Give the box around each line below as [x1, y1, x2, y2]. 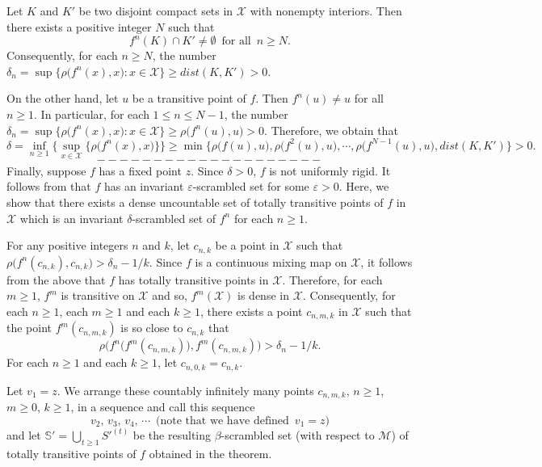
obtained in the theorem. [149, 445, 272, 462]
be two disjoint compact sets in [78, 2, 233, 19]
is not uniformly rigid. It [269, 162, 391, 179]
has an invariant [103, 178, 184, 195]
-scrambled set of [132, 209, 216, 226]
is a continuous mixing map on [195, 253, 347, 270]
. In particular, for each [34, 105, 149, 122]
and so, [152, 287, 187, 304]
